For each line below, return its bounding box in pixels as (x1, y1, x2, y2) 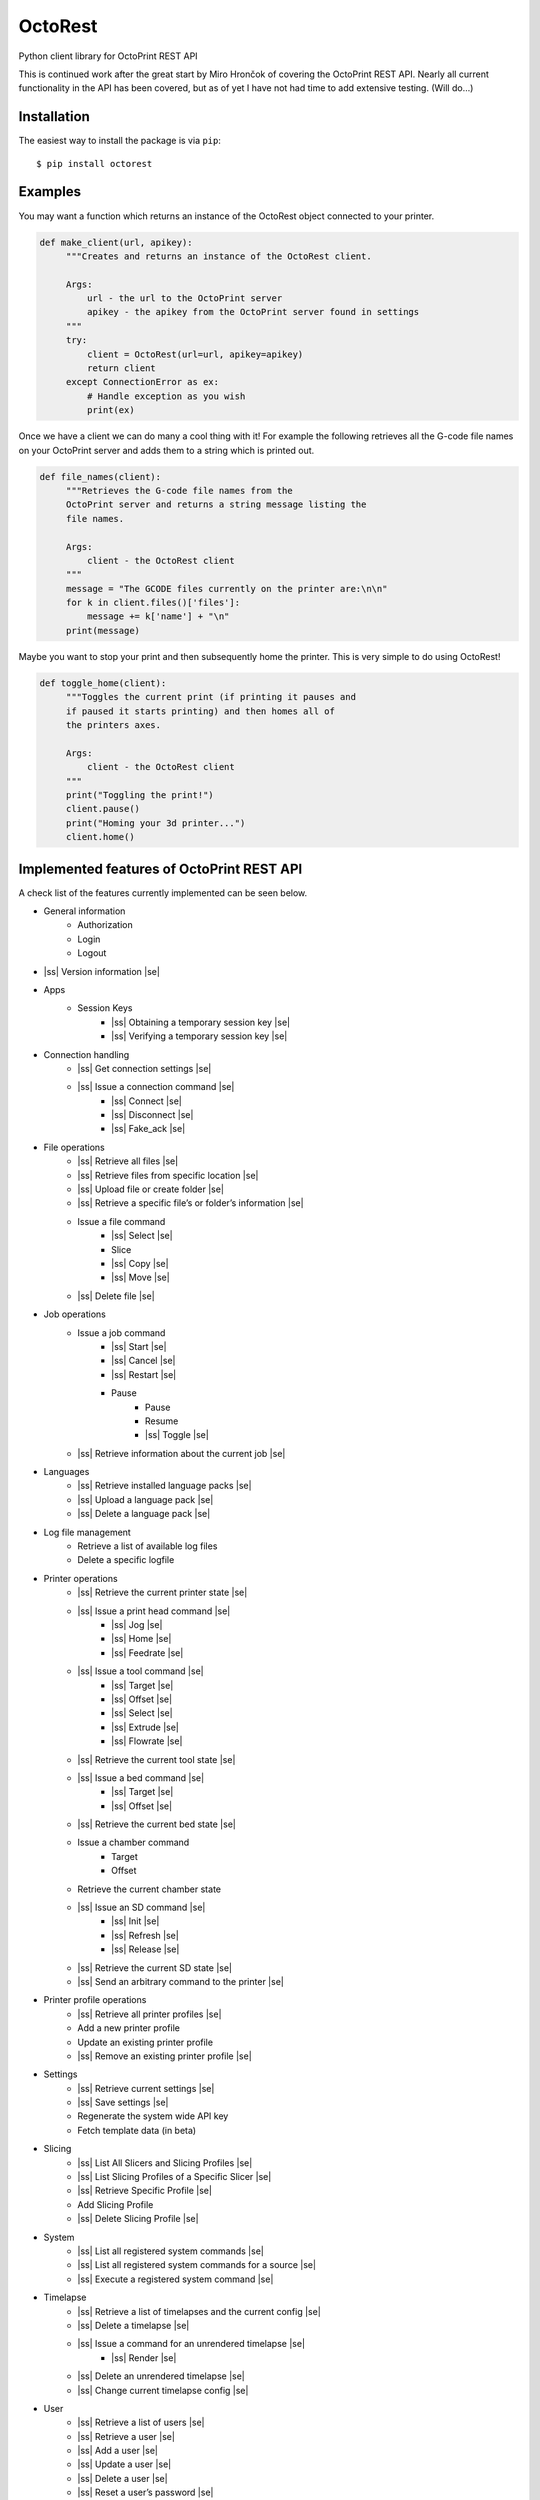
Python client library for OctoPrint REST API (18, 50, 199, 62)
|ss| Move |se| (111, 1271, 170, 1284)
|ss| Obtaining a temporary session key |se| (111, 1016, 290, 1028)
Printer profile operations (43, 1994, 147, 2006)
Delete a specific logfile (77, 1554, 175, 1566)
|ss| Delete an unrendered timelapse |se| (77, 2370, 245, 2382)
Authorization (77, 919, 134, 931)
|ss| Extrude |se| (111, 1721, 180, 1733)
